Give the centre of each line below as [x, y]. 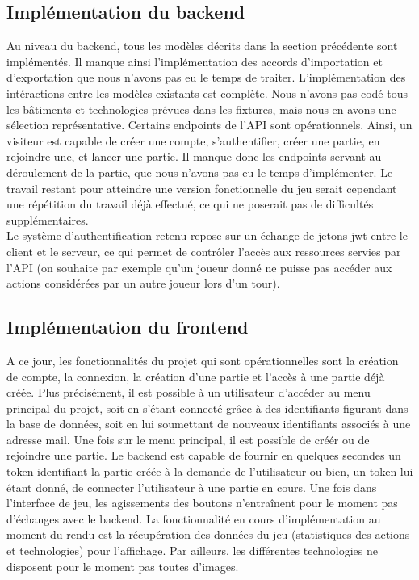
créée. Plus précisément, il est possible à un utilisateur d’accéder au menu [189, 392]
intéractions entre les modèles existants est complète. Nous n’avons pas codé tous [207, 92]
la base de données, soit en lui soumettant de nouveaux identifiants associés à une [209, 424]
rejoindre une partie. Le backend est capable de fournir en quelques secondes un [204, 455]
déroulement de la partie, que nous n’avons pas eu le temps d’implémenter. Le [200, 172]
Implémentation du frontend [128, 327]
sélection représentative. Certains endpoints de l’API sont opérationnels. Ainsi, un [209, 125]
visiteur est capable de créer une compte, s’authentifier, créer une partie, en [193, 140]
